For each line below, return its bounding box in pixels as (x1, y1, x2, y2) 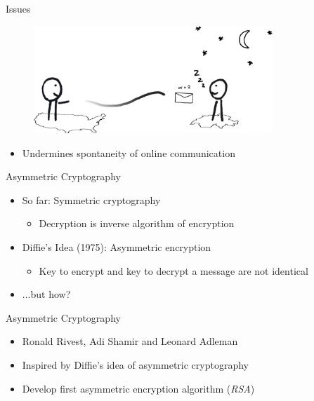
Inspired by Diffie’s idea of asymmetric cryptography (22, 358, 249, 372)
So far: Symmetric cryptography (22, 192, 161, 207)
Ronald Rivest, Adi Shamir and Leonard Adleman (22, 334, 238, 348)
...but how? (22, 287, 71, 301)
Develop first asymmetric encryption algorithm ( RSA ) (22, 381, 255, 395)
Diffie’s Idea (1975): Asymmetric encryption (22, 240, 211, 254)
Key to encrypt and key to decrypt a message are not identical (39, 263, 308, 278)
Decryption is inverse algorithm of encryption (39, 216, 235, 231)
